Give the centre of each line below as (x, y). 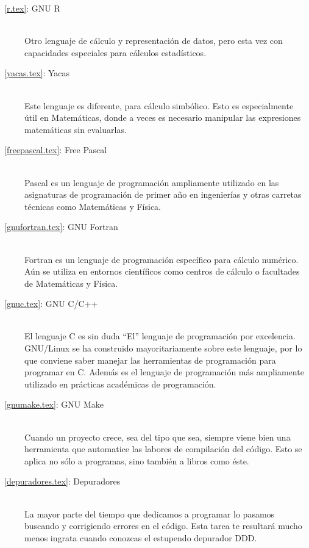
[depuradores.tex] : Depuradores (62, 481)
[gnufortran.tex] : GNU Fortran (61, 227)
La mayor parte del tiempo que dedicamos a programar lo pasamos (150, 514)
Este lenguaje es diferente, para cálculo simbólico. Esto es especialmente (159, 105)
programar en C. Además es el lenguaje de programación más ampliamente (164, 372)
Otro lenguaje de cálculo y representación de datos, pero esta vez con (154, 41)
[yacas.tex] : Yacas (37, 73)
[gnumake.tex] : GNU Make (54, 404)
